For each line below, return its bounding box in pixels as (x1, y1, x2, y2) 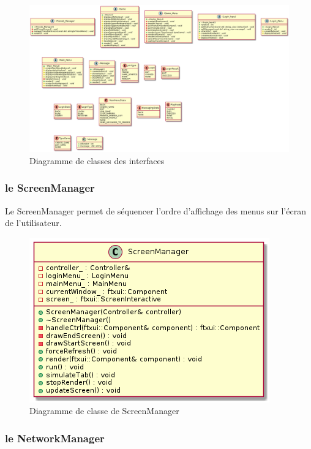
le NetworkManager (5, 430, 105, 445)
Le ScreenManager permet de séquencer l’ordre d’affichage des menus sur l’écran (5, 204, 306, 217)
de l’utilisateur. (5, 216, 62, 229)
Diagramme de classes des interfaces (29, 154, 165, 167)
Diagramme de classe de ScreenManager (29, 404, 179, 417)
